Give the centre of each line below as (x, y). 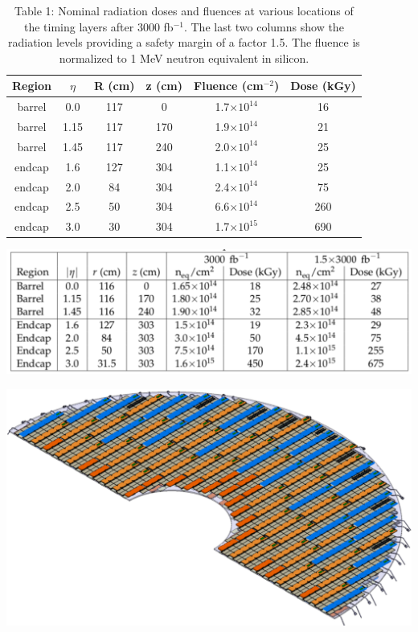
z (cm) (164, 86)
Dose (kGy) (323, 86)
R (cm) (114, 86)
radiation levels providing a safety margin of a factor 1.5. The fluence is (184, 42)
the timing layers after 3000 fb (98, 26)
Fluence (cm (229, 86)
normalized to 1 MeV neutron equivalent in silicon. (184, 57)
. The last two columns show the (264, 26)
